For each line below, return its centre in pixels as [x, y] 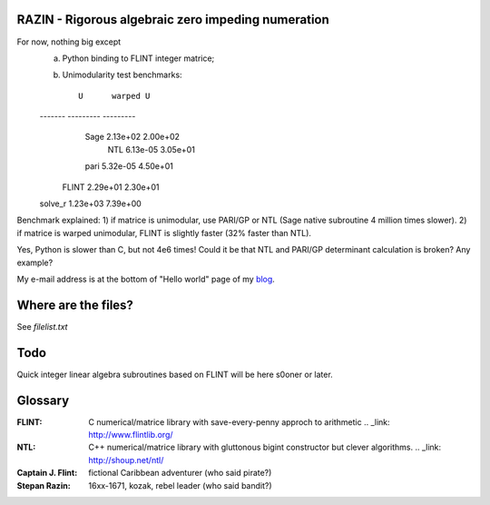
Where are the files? [75, 305]
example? [35, 262]
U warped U [114, 96]
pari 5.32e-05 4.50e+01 [129, 166]
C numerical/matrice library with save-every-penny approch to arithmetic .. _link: [239, 421]
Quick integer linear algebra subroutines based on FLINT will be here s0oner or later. [175, 374]
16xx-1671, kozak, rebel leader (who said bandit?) [180, 485]
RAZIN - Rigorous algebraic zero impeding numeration [173, 20]
